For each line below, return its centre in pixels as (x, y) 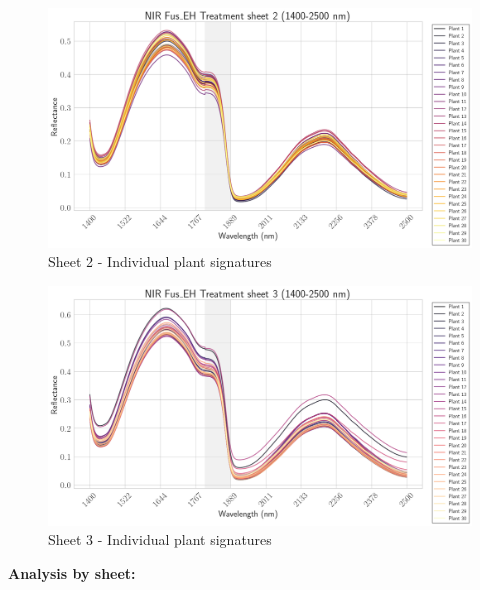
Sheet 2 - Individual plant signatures (160, 261)
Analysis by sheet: (72, 572)
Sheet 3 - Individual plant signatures (160, 539)
